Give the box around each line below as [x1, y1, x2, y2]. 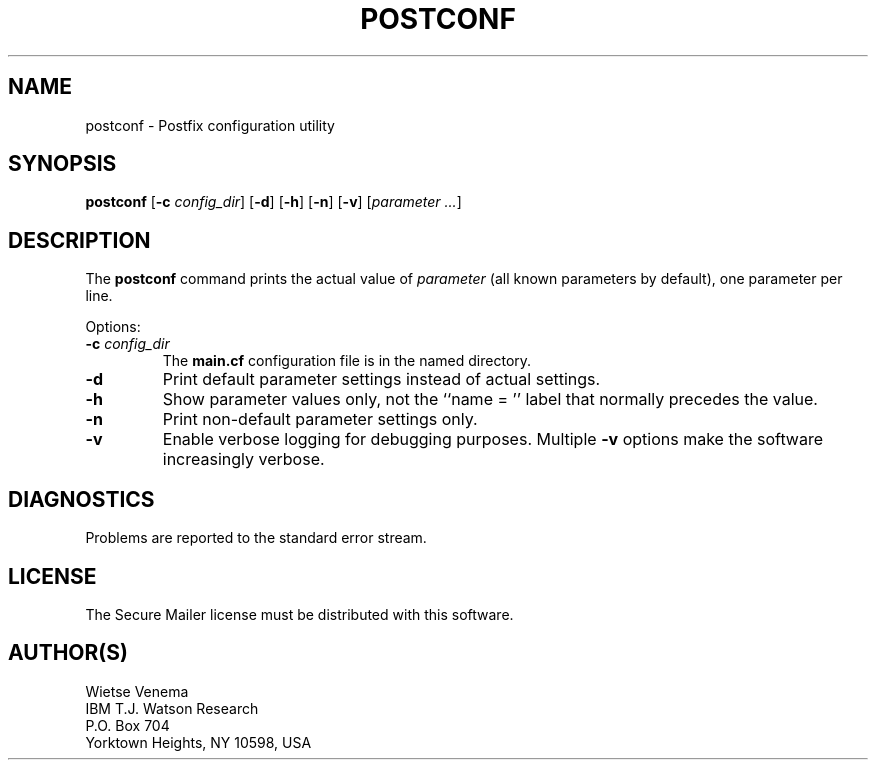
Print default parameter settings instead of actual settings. [162, 369, 601, 390]
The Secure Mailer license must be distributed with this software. [85, 605, 514, 623]
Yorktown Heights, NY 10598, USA [85, 733, 312, 751]
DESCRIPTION [8, 227, 151, 253]
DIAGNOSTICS [8, 486, 155, 512]
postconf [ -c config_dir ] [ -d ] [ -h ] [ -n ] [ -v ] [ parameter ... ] [85, 193, 462, 211]
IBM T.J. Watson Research [85, 699, 259, 717]
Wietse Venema [85, 682, 189, 700]
